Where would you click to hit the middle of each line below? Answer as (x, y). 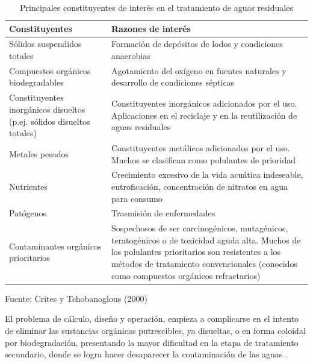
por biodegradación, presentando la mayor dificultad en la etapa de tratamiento (152, 342)
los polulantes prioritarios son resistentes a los (196, 252)
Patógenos (28, 213)
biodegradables (36, 82)
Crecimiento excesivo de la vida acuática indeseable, (207, 174)
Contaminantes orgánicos (55, 246)
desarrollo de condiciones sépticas (173, 82)
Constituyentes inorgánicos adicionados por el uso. (204, 103)
